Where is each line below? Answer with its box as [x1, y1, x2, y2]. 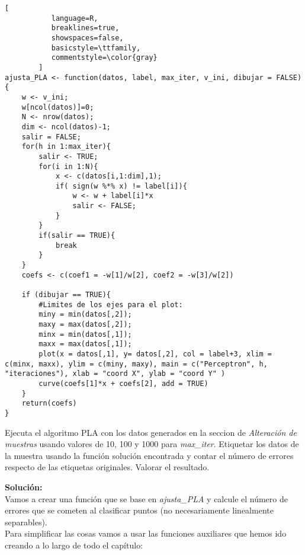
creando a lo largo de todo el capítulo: [5, 538, 143, 551]
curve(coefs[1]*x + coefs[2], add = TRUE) [38, 379, 208, 388]
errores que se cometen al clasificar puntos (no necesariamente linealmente [5, 504, 274, 516]
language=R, [51, 14, 98, 23]
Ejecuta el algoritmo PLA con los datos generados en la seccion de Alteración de [5, 426, 297, 438]
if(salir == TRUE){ [38, 231, 115, 240]
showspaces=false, [51, 33, 124, 42]
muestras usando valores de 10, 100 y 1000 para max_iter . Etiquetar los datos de [5, 438, 299, 450]
